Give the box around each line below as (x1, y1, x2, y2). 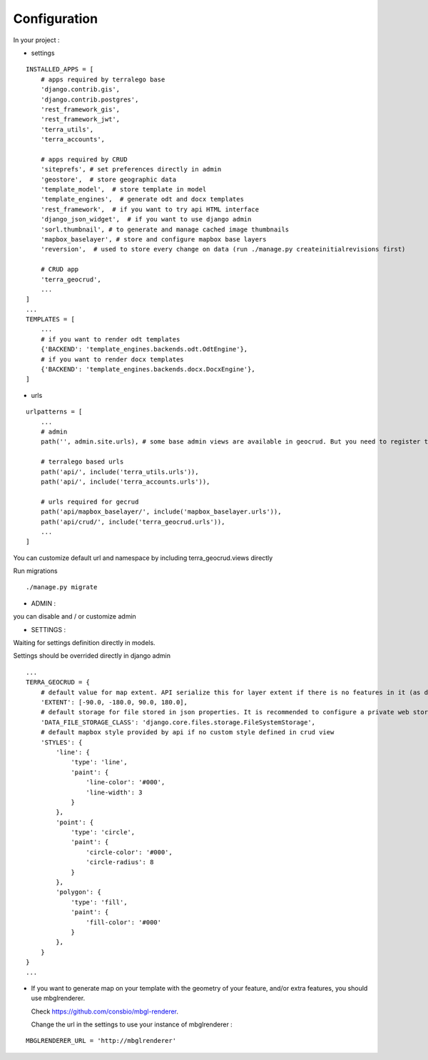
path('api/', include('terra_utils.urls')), (40, 468, 199, 476)
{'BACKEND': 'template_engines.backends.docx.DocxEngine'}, (40, 365, 256, 374)
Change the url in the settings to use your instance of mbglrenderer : (31, 1020, 233, 1029)
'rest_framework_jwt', (40, 115, 121, 124)
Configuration (13, 11, 98, 26)
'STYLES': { (40, 738, 83, 746)
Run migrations (13, 566, 58, 575)
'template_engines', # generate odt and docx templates (40, 195, 244, 204)
